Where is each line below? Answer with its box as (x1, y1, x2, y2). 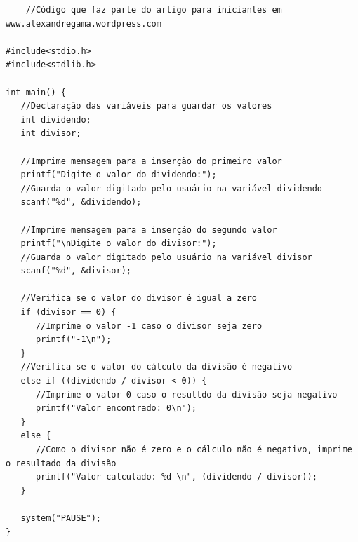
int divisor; (20, 128, 81, 139)
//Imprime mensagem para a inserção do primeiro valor (20, 156, 282, 166)
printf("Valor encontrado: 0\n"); (35, 403, 197, 414)
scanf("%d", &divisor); (20, 266, 131, 276)
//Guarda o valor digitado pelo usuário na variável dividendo (20, 183, 323, 194)
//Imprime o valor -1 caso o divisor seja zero (35, 320, 263, 331)
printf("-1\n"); (35, 334, 112, 345)
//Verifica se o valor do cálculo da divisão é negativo (20, 362, 293, 372)
